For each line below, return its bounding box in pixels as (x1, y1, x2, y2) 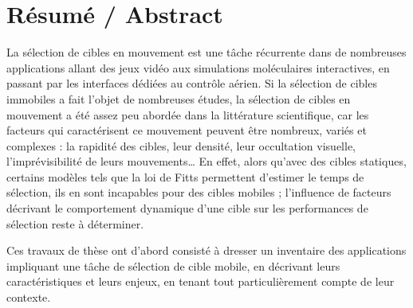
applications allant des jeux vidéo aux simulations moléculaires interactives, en (6, 59, 390, 76)
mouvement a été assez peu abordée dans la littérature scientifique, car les (6, 106, 369, 123)
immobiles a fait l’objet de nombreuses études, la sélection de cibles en (6, 90, 351, 107)
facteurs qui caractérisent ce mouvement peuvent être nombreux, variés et (6, 122, 367, 138)
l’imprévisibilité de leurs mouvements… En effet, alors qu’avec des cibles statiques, (6, 153, 407, 170)
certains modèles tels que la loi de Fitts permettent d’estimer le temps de (6, 168, 364, 185)
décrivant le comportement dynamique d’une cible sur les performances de (6, 200, 368, 216)
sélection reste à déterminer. (6, 215, 144, 232)
